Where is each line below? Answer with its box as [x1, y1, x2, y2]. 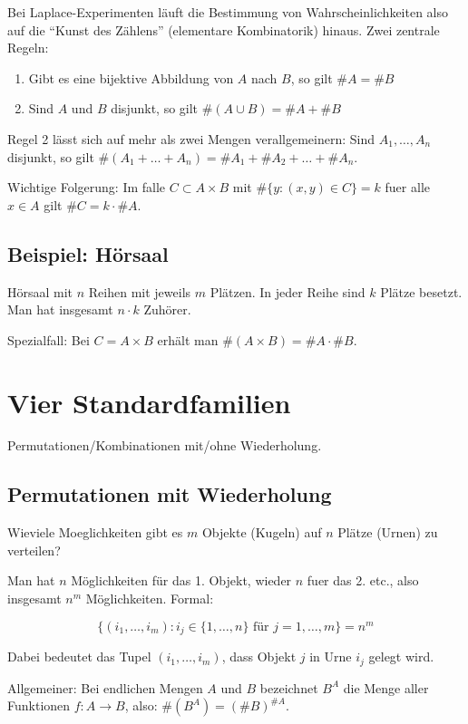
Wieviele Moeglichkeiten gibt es [7, 523, 183, 542]
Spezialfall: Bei [7, 330, 90, 349]
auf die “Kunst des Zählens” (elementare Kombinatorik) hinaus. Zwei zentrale [7, 20, 440, 39]
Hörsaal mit [7, 282, 73, 301]
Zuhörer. [143, 300, 191, 319]
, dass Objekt [221, 647, 297, 666]
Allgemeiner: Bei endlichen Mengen [7, 678, 203, 697]
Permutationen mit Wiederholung [7, 480, 332, 508]
